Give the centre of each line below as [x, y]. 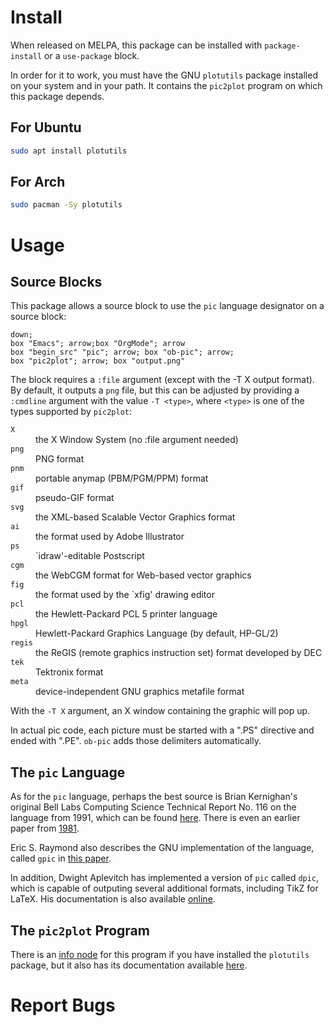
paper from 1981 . [45, 828]
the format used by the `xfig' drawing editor [125, 595]
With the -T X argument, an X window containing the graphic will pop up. [160, 711]
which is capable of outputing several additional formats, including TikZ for [164, 888]
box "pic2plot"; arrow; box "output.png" [98, 361]
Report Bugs [63, 1005]
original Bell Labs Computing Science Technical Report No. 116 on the [153, 807]
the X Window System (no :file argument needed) [137, 440]
